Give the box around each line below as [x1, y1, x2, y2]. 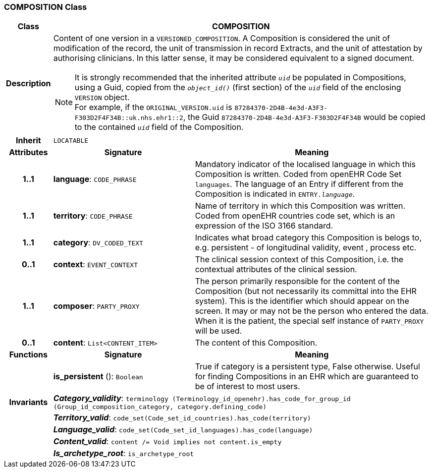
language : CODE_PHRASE [53, 174, 137, 184]
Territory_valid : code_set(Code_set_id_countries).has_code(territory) [53, 413, 311, 423]
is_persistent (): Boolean [53, 371, 143, 382]
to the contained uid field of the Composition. [74, 122, 244, 132]
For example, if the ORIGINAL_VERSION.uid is [74, 102, 232, 113]
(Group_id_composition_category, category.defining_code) [53, 403, 267, 411]
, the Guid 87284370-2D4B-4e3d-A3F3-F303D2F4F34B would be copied [183, 112, 426, 122]
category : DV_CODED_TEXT [53, 237, 143, 248]
